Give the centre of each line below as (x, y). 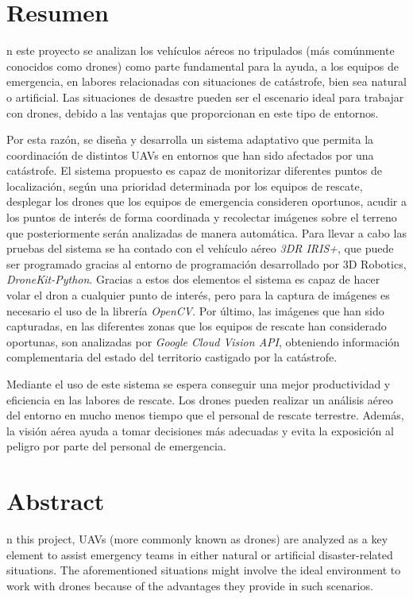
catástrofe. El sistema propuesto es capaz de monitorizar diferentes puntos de (195, 170)
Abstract (56, 501)
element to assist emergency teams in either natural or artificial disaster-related (200, 554)
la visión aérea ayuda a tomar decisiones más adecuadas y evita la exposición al (200, 430)
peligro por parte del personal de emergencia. (116, 446)
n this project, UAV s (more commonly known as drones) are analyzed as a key (197, 539)
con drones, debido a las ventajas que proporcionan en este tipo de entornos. (193, 112)
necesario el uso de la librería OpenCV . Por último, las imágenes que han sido (195, 310)
